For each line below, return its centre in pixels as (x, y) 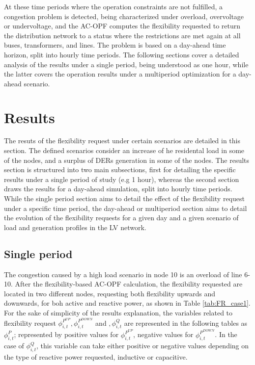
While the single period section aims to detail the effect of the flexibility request (124, 198)
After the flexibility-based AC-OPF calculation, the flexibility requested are (129, 284)
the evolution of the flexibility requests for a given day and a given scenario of (121, 218)
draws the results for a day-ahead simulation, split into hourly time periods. (118, 189)
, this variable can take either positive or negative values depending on (143, 346)
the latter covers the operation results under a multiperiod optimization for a (120, 74)
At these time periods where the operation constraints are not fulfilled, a (113, 6)
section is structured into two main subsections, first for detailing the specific (120, 169)
